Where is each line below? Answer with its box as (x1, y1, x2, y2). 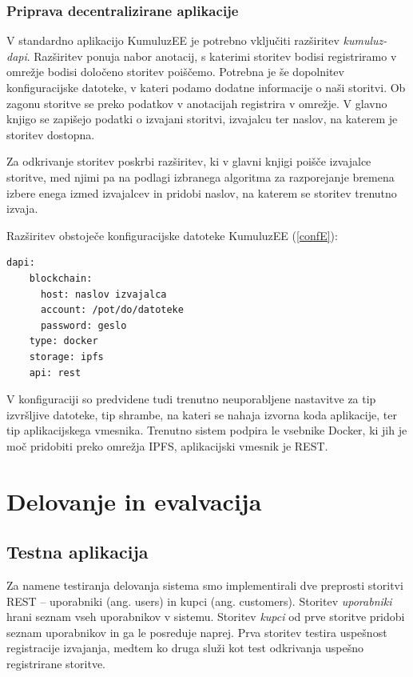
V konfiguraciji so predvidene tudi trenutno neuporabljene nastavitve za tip (6, 391, 376, 407)
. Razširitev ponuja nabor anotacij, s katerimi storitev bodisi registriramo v (26, 47, 397, 64)
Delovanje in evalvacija (6, 484, 262, 517)
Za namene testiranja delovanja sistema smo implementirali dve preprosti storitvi (6, 577, 403, 594)
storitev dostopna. (6, 126, 95, 142)
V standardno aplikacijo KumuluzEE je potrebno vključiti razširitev (6, 32, 340, 49)
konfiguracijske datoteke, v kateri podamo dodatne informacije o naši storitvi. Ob (6, 79, 406, 95)
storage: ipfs (29, 351, 104, 363)
